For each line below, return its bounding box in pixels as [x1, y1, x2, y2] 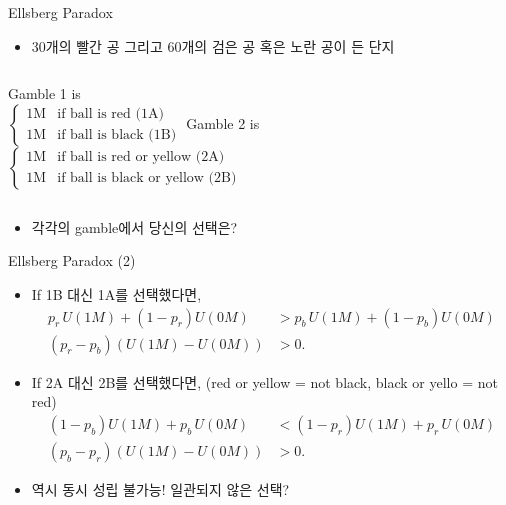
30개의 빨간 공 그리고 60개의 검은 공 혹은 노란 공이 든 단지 [31, 35, 395, 56]
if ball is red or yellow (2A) [57, 150, 225, 165]
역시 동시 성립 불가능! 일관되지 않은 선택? [31, 478, 290, 499]
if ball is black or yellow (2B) [57, 171, 237, 186]
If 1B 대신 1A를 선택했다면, [31, 283, 202, 304]
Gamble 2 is [186, 112, 260, 133]
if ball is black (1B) [57, 128, 177, 143]
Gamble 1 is [8, 83, 81, 104]
